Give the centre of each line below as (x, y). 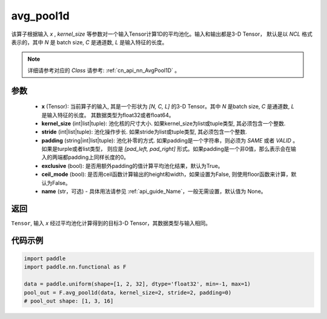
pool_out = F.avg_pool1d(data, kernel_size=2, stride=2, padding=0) (128, 292)
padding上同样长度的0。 (98, 157)
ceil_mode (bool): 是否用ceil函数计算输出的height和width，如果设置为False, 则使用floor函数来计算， (166, 174)
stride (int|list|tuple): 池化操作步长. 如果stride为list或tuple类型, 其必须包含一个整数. (144, 132)
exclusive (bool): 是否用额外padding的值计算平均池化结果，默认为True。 (132, 166)
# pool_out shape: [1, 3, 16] (69, 301)
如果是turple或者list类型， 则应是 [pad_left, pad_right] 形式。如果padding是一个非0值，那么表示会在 (166, 149)
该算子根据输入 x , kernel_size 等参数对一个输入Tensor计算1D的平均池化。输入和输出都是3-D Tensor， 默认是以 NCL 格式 (162, 34)
